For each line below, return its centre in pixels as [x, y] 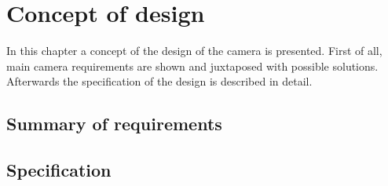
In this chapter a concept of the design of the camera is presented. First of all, [194, 51]
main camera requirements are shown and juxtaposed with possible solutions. [192, 66]
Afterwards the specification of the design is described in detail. [159, 81]
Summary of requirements [114, 124]
